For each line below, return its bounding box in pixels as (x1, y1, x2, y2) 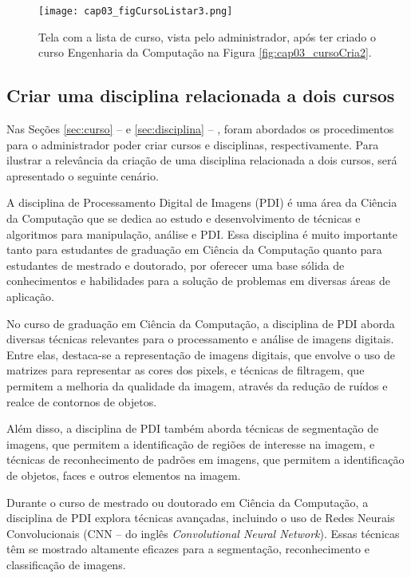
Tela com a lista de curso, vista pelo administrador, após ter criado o (38, 28, 376, 45)
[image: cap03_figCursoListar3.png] (38, 6, 233, 17)
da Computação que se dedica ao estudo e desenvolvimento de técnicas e (6, 210, 361, 227)
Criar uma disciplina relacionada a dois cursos (6, 83, 395, 108)
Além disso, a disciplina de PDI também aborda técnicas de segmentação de (6, 420, 379, 437)
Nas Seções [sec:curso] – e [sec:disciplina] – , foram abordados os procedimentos (6, 121, 394, 137)
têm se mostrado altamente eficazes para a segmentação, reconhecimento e (6, 540, 370, 557)
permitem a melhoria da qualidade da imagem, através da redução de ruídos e (6, 377, 388, 394)
